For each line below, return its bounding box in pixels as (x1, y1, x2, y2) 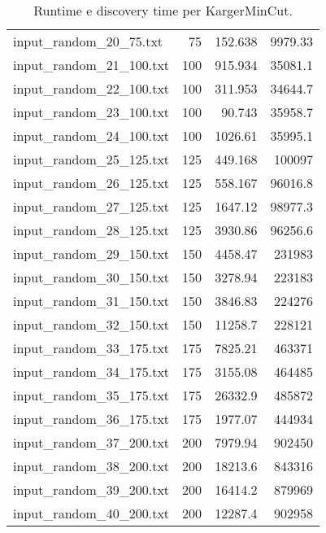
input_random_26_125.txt (13, 173, 170, 192)
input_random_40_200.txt (13, 504, 170, 522)
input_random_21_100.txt (13, 55, 170, 74)
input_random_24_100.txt (13, 126, 170, 145)
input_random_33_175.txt (13, 339, 170, 357)
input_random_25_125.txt (13, 150, 170, 168)
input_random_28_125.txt (13, 221, 170, 239)
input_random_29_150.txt (13, 244, 170, 263)
